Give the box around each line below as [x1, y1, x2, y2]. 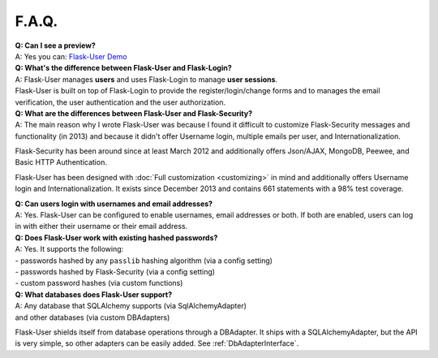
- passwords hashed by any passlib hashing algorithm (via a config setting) [15, 256, 273, 265]
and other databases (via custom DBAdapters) [15, 313, 170, 322]
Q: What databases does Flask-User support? [15, 289, 173, 300]
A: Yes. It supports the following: [15, 244, 124, 254]
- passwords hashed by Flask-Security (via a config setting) [15, 266, 215, 276]
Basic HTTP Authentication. [15, 157, 107, 167]
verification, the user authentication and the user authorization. [15, 97, 226, 107]
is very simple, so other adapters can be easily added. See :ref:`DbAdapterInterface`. [15, 339, 299, 348]
